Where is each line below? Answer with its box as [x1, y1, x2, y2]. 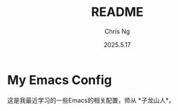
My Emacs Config [7, 72, 112, 87]
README [91, 4, 144, 20]
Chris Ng [104, 27, 131, 35]
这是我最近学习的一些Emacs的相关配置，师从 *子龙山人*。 [7, 96, 175, 104]
